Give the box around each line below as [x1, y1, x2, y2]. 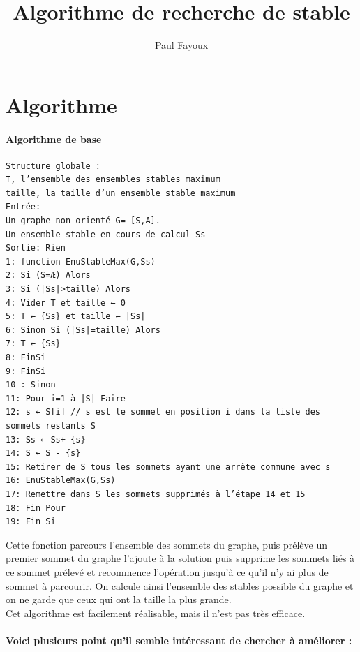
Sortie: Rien [6, 243, 66, 253]
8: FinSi [6, 353, 46, 363]
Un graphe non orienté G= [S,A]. [6, 216, 160, 226]
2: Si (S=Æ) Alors [6, 270, 91, 281]
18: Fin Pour [6, 503, 66, 513]
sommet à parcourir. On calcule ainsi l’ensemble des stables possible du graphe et [6, 578, 354, 593]
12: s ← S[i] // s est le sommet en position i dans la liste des [6, 407, 321, 417]
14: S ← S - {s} [6, 448, 81, 459]
